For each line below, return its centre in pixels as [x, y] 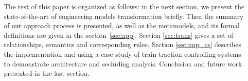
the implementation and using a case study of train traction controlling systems [123, 54]
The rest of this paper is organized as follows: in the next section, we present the [124, 6]
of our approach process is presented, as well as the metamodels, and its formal [122, 25]
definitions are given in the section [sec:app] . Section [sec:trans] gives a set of [119, 35]
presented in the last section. [47, 73]
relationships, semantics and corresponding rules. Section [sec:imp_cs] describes [123, 44]
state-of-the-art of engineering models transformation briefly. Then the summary [124, 16]
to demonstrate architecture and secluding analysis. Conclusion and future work [123, 63]
